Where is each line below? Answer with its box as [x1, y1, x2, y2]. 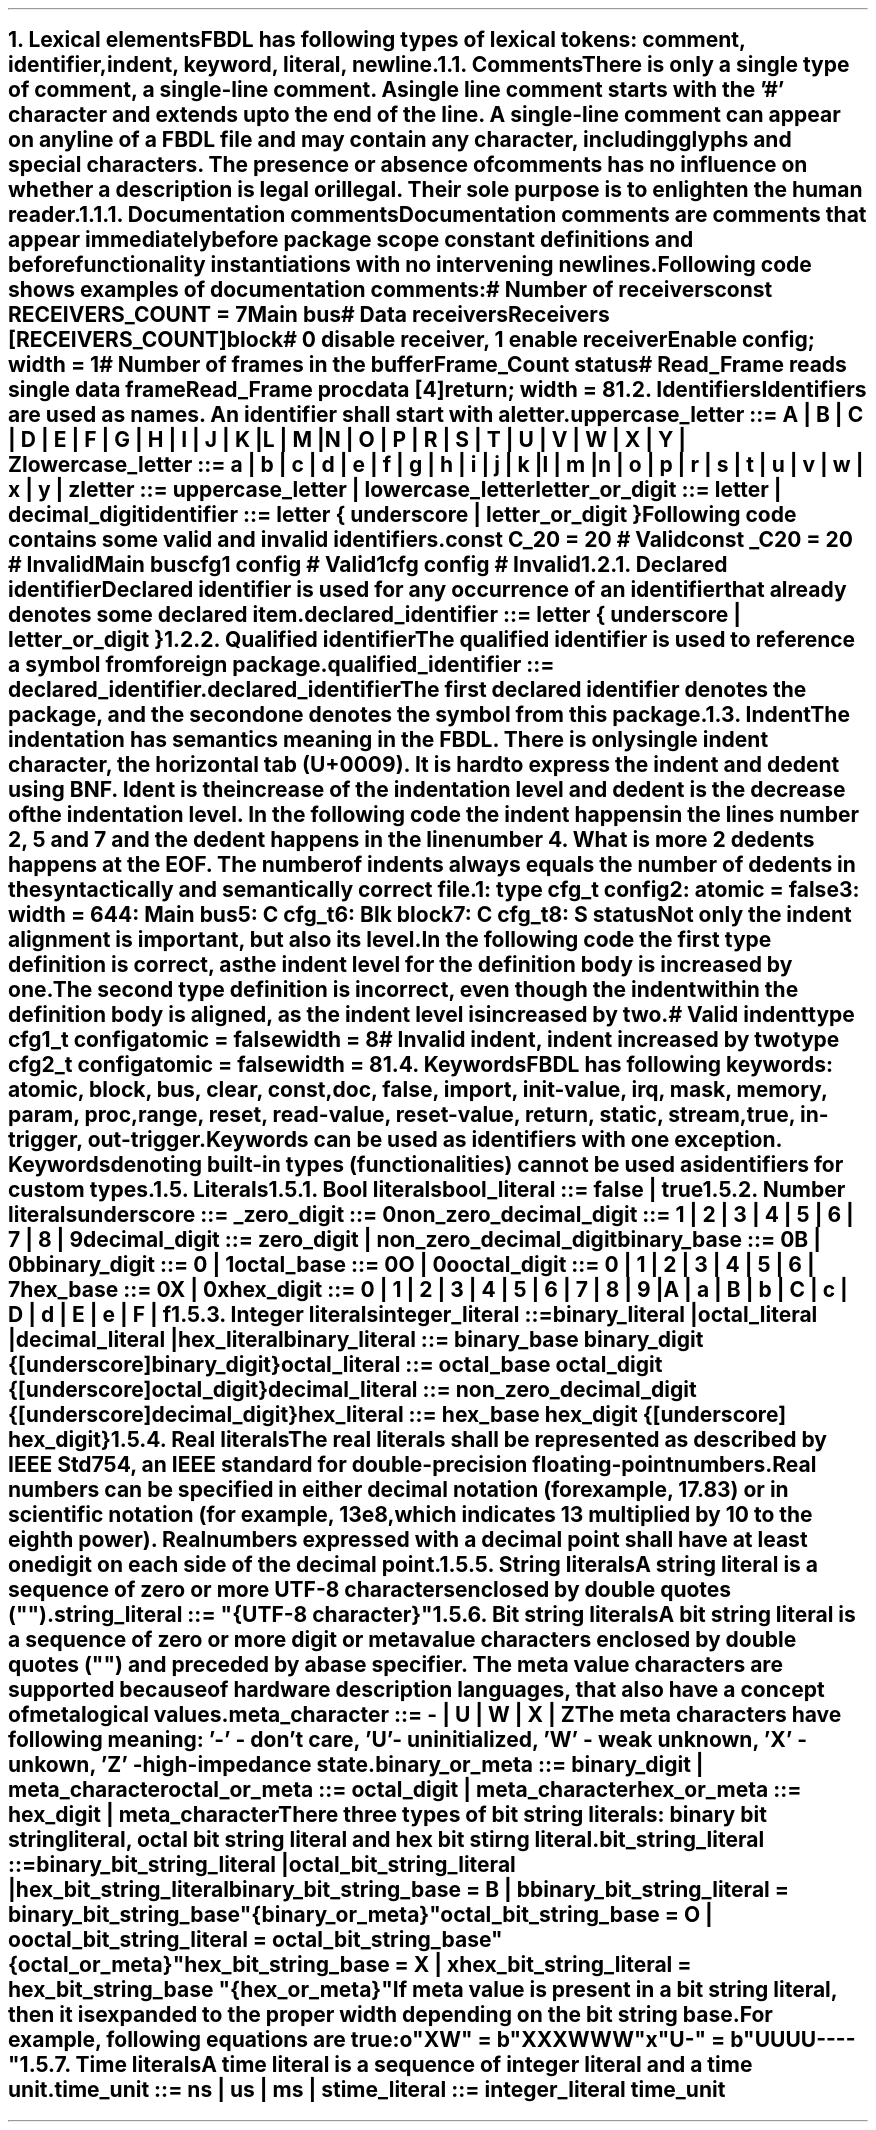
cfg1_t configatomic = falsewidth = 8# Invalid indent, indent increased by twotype [8, 1027, 840, 1053]
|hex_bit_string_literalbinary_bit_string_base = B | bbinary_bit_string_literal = [8, 1877, 789, 1903]
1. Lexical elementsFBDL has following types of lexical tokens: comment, [8, 27, 746, 53]
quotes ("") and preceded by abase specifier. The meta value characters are [8, 1652, 783, 1678]
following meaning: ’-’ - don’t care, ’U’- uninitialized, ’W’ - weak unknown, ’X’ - [8, 1727, 808, 1753]
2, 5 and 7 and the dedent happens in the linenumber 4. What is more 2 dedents [8, 827, 815, 853]
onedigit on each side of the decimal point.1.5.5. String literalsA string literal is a [8, 1552, 818, 1578]
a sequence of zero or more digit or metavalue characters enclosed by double [8, 1627, 797, 1653]
